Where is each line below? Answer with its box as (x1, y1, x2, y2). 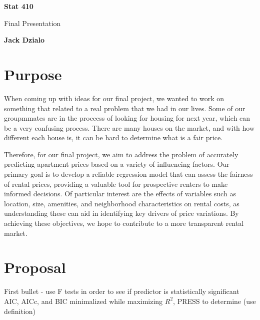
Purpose (4, 64, 62, 84)
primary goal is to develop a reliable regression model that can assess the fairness (4, 169, 253, 179)
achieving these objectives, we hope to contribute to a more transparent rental (4, 218, 244, 228)
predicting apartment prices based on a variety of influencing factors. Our (4, 159, 229, 169)
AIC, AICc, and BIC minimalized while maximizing (4, 295, 163, 306)
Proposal (4, 257, 66, 277)
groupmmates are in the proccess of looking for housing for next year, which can (4, 113, 250, 123)
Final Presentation (4, 18, 61, 28)
